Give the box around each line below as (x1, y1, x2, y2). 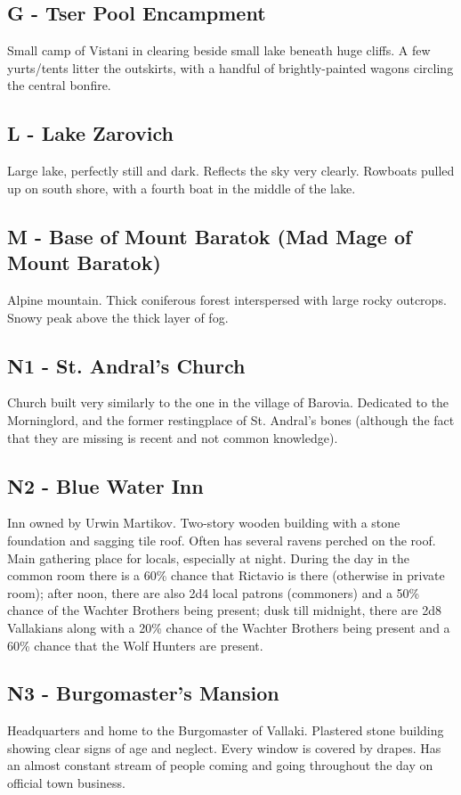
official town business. (7, 774, 125, 792)
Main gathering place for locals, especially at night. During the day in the (7, 548, 410, 567)
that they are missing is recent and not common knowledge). (7, 428, 338, 447)
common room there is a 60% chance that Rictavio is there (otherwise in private (7, 566, 445, 585)
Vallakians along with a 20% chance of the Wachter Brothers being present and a (7, 618, 450, 636)
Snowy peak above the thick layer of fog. (7, 307, 229, 326)
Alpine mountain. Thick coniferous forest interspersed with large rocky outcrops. (7, 290, 447, 308)
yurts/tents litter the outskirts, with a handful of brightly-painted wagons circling (7, 58, 454, 77)
